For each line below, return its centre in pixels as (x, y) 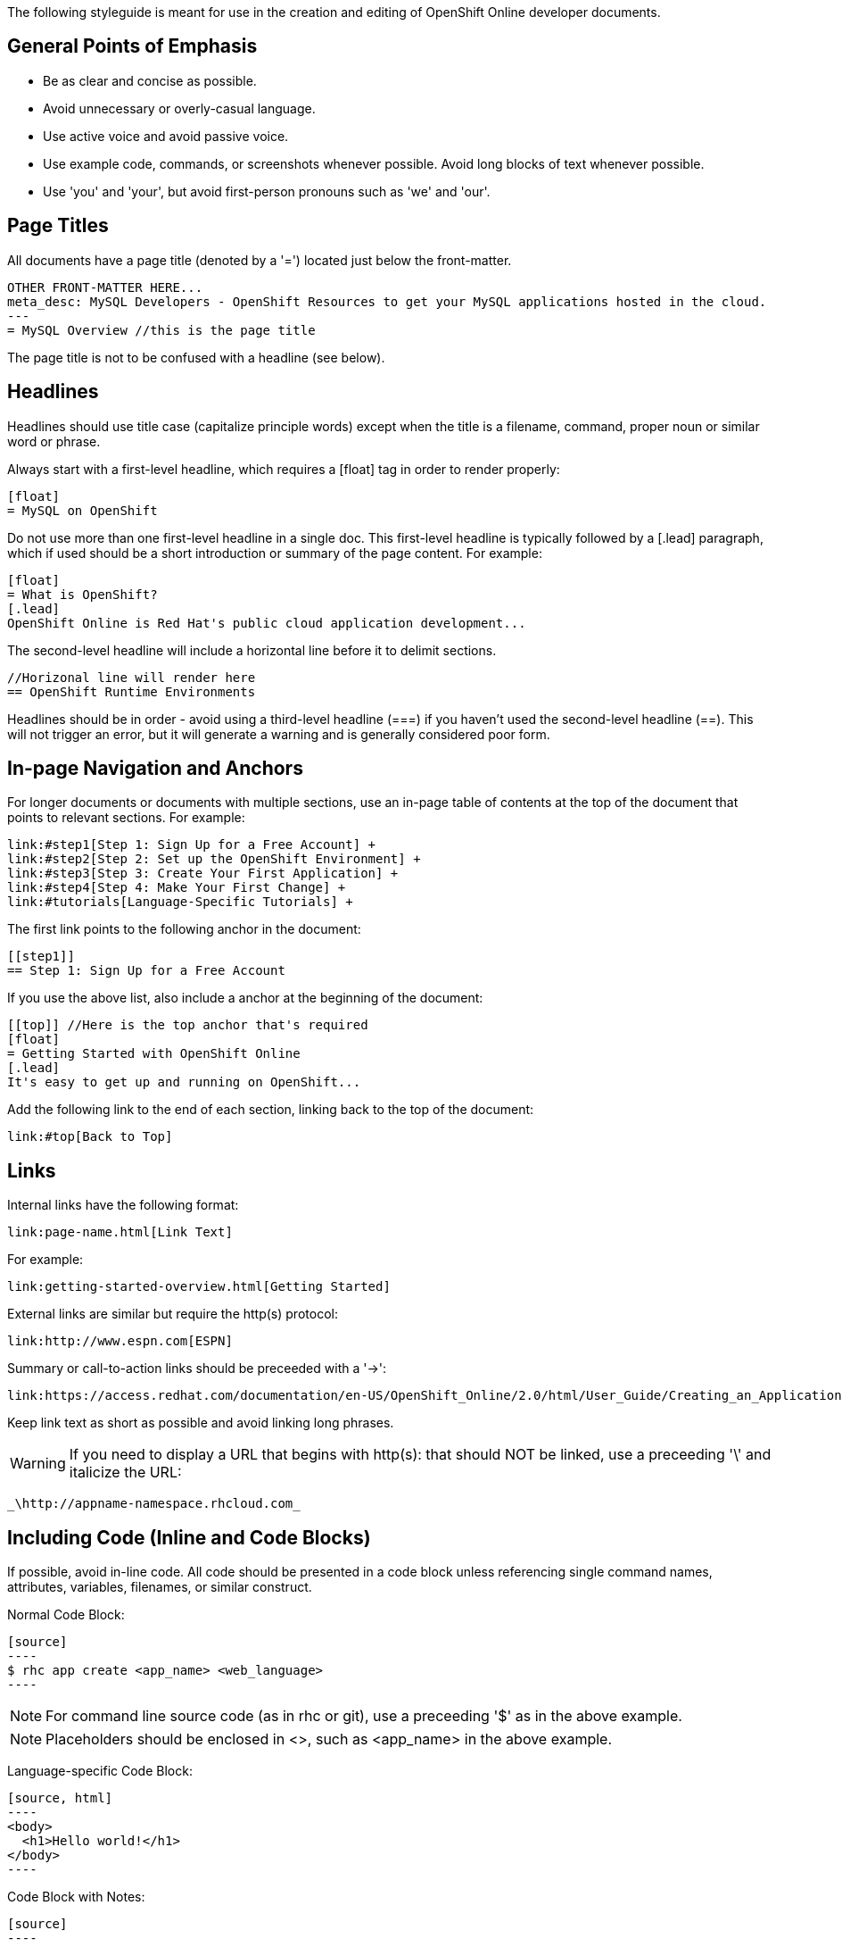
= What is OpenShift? (83, 594)
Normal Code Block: (66, 1615)
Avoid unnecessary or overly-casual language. (179, 108)
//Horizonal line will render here (132, 677)
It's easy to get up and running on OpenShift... (184, 1082)
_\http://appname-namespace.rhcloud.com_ (154, 1504)
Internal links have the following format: (123, 1205)
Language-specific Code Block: (100, 1771)
